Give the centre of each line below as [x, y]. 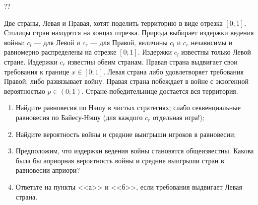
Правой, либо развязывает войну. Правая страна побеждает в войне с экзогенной [127, 81]
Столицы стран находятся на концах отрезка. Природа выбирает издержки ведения [129, 33]
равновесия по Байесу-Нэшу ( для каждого [79, 117]
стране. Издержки [31, 61]
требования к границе [37, 71]
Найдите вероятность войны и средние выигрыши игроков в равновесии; [126, 134]
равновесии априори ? [48, 170]
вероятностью [25, 91]
